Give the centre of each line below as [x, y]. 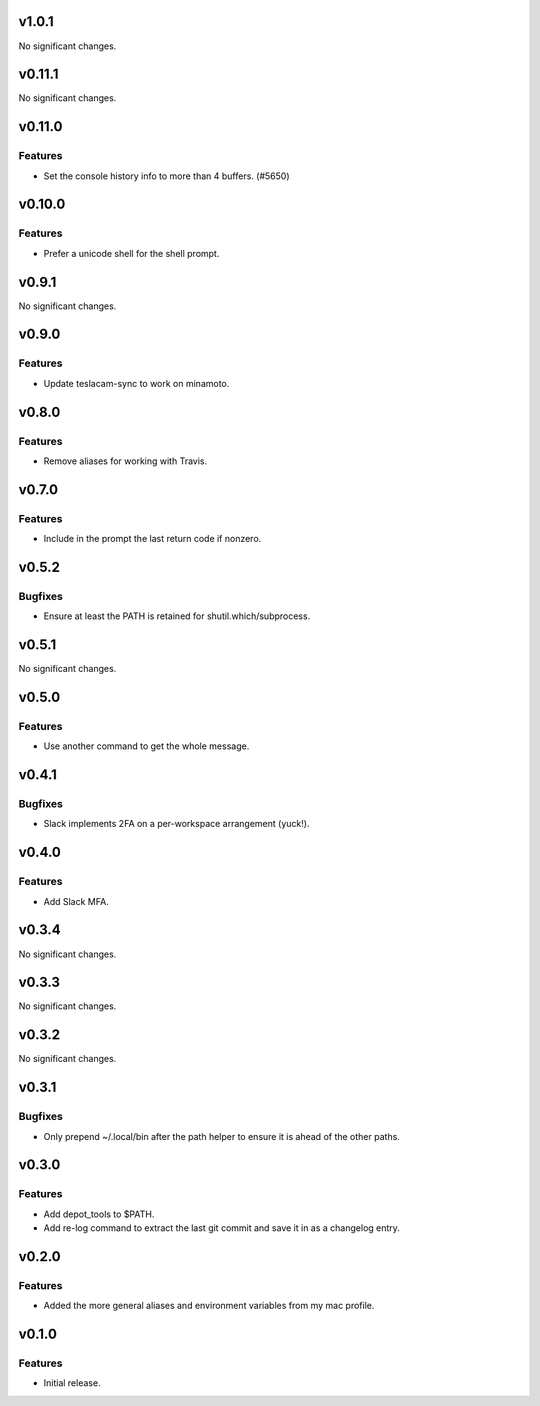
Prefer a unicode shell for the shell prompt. [131, 253]
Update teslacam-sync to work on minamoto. [136, 383]
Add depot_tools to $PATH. [99, 1214]
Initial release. [72, 1383]
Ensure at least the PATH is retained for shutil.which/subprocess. [177, 616]
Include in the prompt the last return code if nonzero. [152, 539]
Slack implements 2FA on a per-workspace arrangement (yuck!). [176, 824]
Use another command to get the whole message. [146, 746]
